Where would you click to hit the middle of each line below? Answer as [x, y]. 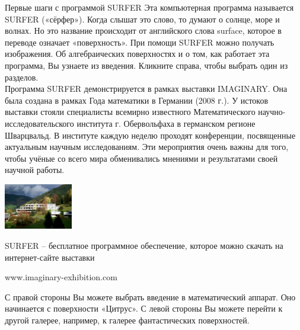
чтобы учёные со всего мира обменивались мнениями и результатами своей [141, 158]
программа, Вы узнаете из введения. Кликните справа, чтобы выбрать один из [146, 65]
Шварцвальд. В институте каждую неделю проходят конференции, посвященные [150, 135]
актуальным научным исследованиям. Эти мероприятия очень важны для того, [147, 147]
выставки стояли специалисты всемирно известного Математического [130, 112]
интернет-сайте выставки [50, 257]
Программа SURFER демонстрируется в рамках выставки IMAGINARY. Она [146, 89]
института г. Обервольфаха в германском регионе [166, 123]
